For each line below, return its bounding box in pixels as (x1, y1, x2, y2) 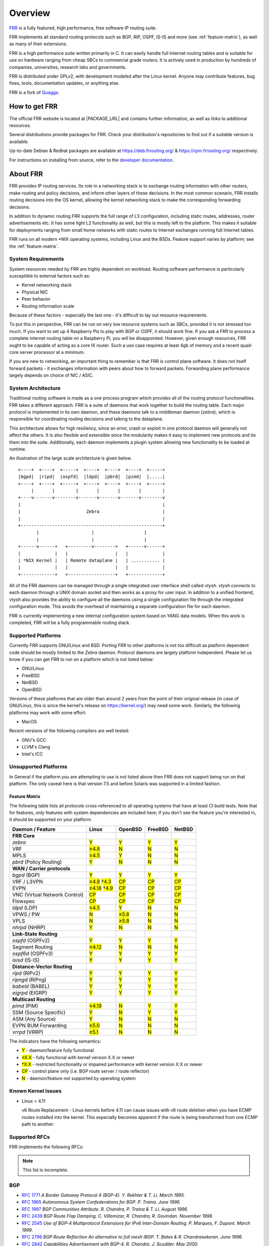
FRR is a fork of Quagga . (9, 89, 60, 95)
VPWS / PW (12, 911, 40, 918)
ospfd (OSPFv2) (12, 937, 50, 944)
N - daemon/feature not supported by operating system (21, 1075, 136, 1081)
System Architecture (9, 384, 61, 391)
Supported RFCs (9, 1133, 50, 1140)
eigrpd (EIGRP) (12, 989, 47, 996)
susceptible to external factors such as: (9, 273, 91, 279)
